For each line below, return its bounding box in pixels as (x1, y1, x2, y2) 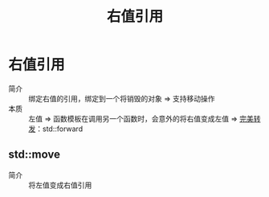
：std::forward (35, 124, 83, 133)
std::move (8, 148, 60, 162)
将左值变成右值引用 (28, 180, 92, 190)
